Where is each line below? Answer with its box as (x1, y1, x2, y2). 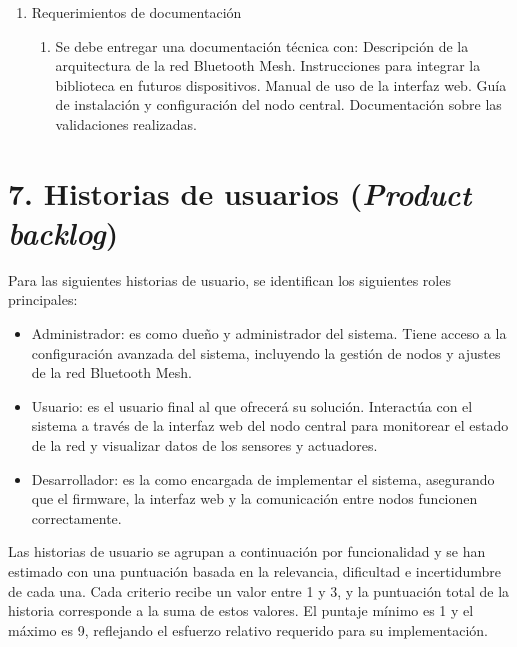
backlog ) (8, 211, 119, 253)
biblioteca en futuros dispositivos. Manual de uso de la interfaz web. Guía (55, 74, 507, 95)
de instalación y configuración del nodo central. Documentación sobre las (55, 94, 502, 115)
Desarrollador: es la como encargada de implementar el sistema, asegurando (31, 468, 495, 489)
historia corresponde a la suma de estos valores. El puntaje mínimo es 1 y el (8, 600, 474, 621)
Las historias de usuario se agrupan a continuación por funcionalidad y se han (8, 541, 486, 562)
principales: (8, 289, 78, 310)
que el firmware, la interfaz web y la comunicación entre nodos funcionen (31, 488, 478, 509)
